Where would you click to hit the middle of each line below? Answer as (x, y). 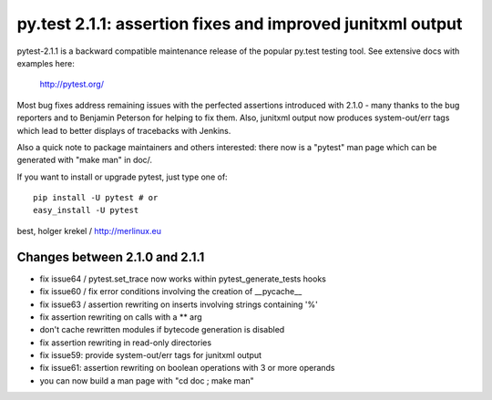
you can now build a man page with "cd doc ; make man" (147, 380)
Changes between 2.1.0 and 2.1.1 (111, 256)
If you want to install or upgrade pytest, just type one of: (122, 177)
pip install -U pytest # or (96, 198)
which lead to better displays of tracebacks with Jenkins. (124, 130)
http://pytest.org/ (72, 84)
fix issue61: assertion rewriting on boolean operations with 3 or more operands (188, 368)
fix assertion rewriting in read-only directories (126, 343)
